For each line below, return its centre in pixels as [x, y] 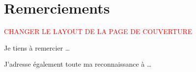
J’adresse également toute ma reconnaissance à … [78, 64]
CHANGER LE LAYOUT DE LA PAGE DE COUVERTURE [98, 31]
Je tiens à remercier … [37, 47]
